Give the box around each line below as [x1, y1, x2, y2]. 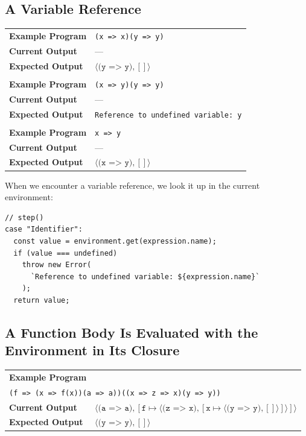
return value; [13, 295, 70, 305]
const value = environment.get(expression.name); [13, 236, 217, 245]
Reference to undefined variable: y [95, 110, 242, 119]
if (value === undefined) [13, 248, 118, 257]
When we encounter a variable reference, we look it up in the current [5, 179, 260, 191]
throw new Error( [22, 261, 92, 270]
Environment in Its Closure [5, 341, 180, 359]
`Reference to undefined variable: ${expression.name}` [30, 272, 260, 281]
